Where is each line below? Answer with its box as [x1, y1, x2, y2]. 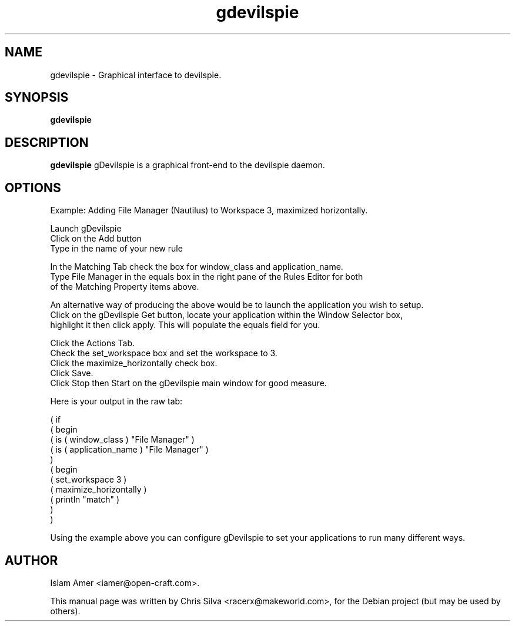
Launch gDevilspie [50, 223, 122, 234]
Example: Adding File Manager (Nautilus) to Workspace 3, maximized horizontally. [50, 205, 368, 216]
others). [50, 605, 81, 616]
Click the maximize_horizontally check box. [50, 358, 218, 369]
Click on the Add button [50, 233, 142, 244]
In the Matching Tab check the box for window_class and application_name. [50, 262, 343, 272]
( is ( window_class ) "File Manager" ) [50, 434, 195, 445]
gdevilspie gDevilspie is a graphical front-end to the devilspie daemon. [50, 160, 325, 170]
